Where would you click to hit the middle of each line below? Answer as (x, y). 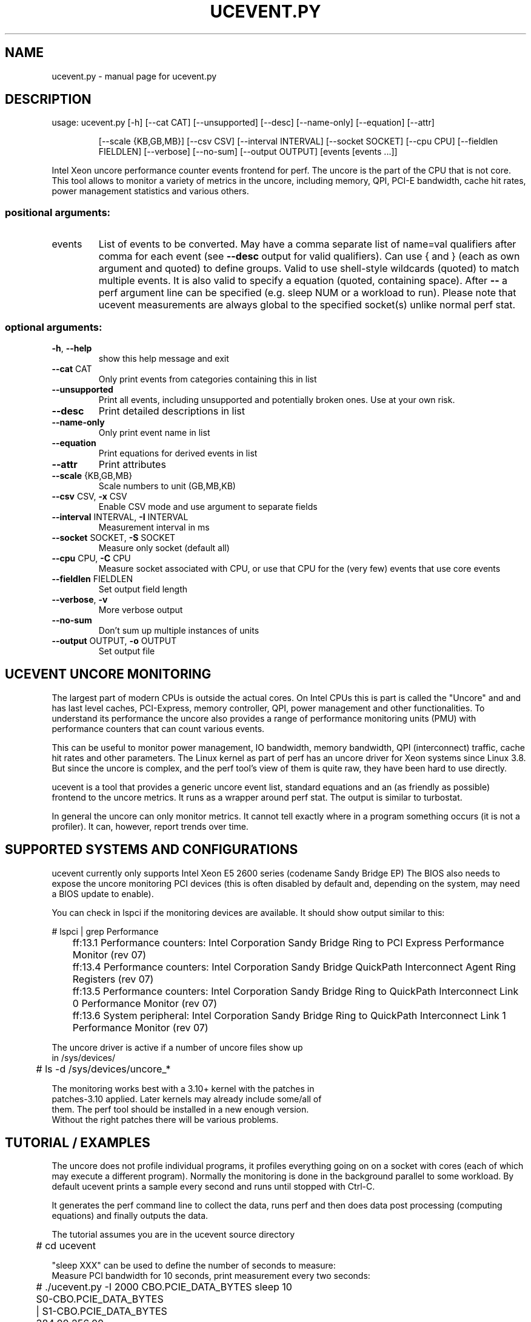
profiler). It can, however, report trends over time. (150, 826)
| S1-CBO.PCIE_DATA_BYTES (102, 1311)
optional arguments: (54, 327)
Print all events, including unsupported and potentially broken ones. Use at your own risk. (277, 399)
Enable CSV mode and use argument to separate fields (208, 506)
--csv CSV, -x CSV (89, 496)
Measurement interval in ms (154, 527)
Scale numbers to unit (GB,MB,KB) (167, 486)
